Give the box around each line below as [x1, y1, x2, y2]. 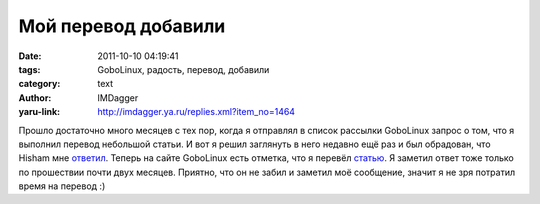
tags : [18, 63, 41, 75]
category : [18, 78, 61, 90]
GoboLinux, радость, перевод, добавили [97, 63, 270, 75]
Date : [18, 50, 42, 62]
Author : [18, 91, 52, 104]
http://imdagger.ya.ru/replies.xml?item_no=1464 [97, 106, 295, 118]
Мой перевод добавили [18, 15, 226, 37]
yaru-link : [18, 106, 60, 118]
